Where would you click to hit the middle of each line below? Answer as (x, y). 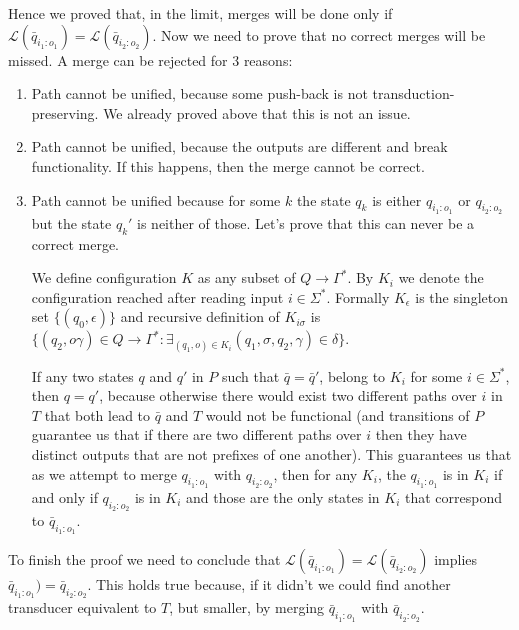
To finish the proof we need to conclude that (144, 559)
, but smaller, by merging (247, 607)
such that (250, 375)
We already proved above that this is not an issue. (257, 112)
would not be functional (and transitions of (337, 414)
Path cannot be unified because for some (156, 199)
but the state (71, 222)
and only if (64, 496)
